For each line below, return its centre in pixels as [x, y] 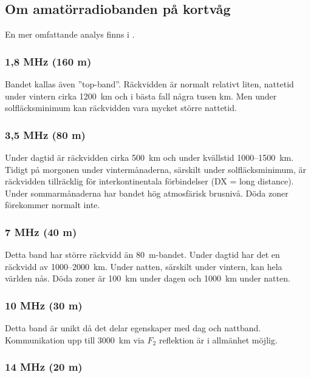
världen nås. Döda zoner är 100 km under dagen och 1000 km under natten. [148, 278]
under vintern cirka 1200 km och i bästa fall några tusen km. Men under [141, 96]
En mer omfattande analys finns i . [70, 34]
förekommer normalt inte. [53, 205]
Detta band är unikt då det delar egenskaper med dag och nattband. [133, 328]
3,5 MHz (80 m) [45, 134]
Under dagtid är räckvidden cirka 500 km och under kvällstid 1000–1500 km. [149, 157]
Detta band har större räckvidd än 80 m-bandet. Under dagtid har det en [142, 255]
